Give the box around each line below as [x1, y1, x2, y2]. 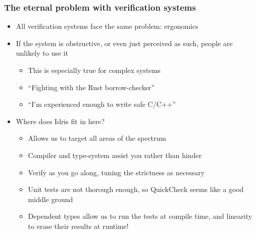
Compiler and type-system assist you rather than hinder [28, 149, 202, 160]
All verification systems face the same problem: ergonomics [16, 21, 198, 31]
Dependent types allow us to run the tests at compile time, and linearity [28, 211, 252, 221]
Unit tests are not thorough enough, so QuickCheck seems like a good [28, 184, 244, 195]
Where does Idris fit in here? [16, 115, 105, 126]
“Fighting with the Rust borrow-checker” [28, 82, 155, 92]
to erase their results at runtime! [28, 220, 129, 231]
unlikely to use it [16, 48, 68, 58]
